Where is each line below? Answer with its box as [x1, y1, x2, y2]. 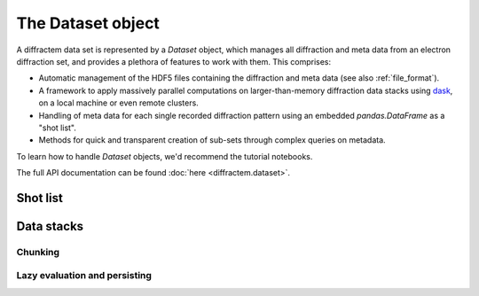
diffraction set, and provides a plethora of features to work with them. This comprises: [16, 56, 332, 66]
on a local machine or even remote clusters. [38, 97, 199, 108]
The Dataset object [16, 13, 160, 33]
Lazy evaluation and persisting [16, 269, 153, 282]
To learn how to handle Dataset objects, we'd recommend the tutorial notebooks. [16, 151, 313, 161]
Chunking [16, 245, 60, 258]
